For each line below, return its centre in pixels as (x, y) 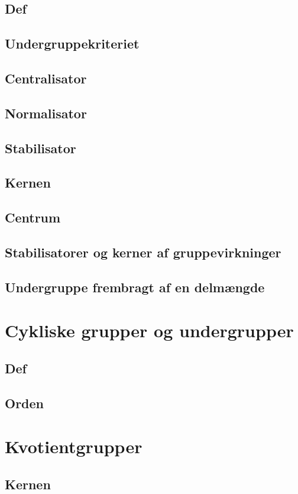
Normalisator (46, 113)
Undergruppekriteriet (72, 43)
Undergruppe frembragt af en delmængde (135, 287)
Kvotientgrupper (74, 446)
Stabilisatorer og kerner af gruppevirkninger (143, 252)
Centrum (33, 217)
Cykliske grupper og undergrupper (149, 330)
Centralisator (46, 78)
